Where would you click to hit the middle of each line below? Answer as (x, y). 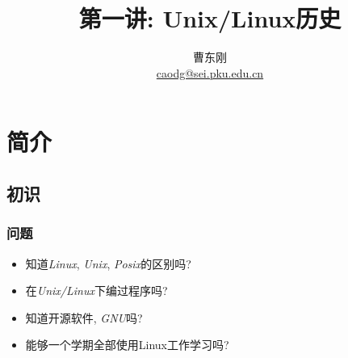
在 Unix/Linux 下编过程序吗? (96, 291)
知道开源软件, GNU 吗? (84, 317)
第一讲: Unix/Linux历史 (210, 18)
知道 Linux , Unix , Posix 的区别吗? (108, 263)
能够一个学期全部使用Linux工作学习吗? (127, 345)
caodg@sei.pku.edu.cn (210, 72)
